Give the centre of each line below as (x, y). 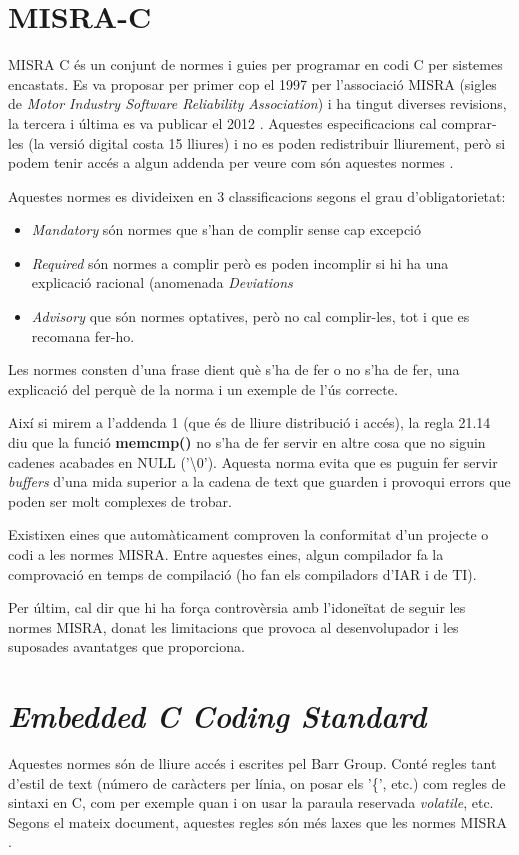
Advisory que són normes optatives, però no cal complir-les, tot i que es (250, 316)
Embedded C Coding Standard (217, 716)
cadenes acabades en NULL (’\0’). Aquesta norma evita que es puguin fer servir (253, 461)
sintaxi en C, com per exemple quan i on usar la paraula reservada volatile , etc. (251, 802)
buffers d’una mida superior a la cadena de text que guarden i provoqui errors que (259, 481)
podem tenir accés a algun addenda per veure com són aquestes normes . (231, 162)
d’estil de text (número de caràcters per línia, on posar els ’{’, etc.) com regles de (257, 782)
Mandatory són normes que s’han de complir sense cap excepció (226, 229)
